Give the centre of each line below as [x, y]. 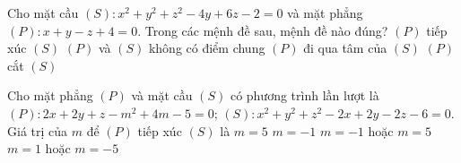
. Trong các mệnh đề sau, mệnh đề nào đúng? [263, 30]
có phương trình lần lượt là [304, 95]
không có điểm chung [207, 48]
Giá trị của [38, 130]
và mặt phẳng [325, 13]
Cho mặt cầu [43, 13]
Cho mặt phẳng [50, 95]
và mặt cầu [162, 95]
